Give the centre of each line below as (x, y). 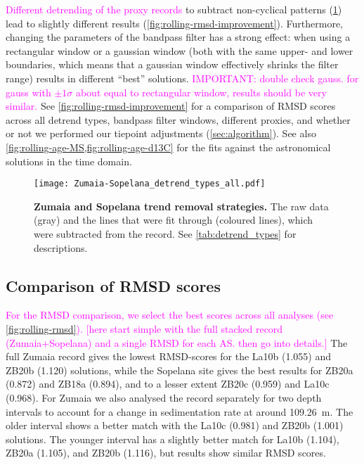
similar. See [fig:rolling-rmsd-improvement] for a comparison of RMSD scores (171, 106)
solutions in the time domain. (69, 161)
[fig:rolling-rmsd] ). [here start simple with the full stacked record (144, 328)
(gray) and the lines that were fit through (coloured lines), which (173, 220)
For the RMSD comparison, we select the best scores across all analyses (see (170, 315)
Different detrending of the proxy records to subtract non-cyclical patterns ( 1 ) (174, 9)
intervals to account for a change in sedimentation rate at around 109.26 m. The (180, 411)
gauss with (28, 92)
